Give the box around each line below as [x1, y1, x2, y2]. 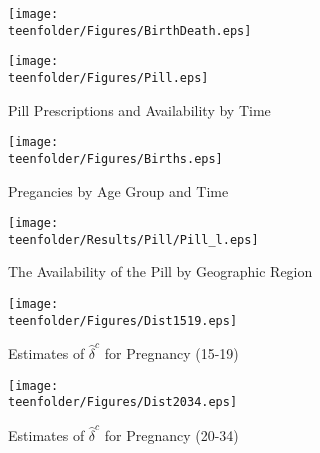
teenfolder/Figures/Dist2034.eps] [8, 395, 238, 410]
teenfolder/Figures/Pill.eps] [8, 70, 209, 85]
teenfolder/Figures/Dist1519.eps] [8, 313, 238, 328]
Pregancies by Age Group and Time [8, 180, 229, 201]
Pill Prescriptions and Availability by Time [8, 99, 271, 120]
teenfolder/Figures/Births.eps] [8, 151, 223, 166]
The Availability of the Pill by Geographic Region [8, 261, 313, 282]
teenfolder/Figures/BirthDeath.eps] [8, 23, 252, 38]
